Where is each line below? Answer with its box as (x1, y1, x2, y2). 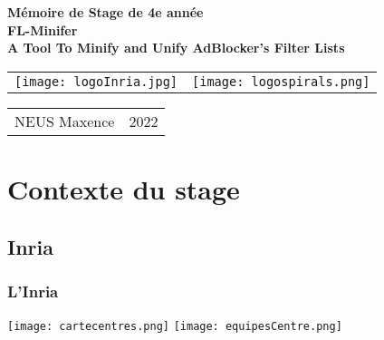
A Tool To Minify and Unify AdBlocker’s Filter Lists (7, 38, 345, 57)
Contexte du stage (7, 170, 240, 207)
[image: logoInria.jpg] (14, 73, 178, 89)
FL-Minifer (7, 20, 78, 39)
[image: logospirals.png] (192, 73, 370, 89)
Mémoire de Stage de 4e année (7, 3, 204, 21)
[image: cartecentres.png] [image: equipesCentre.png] (7, 320, 342, 334)
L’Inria (7, 279, 59, 302)
